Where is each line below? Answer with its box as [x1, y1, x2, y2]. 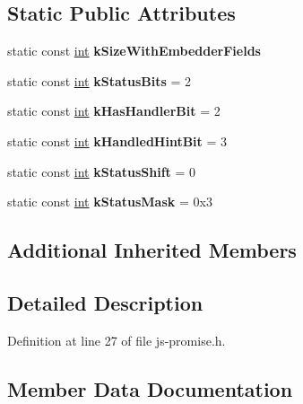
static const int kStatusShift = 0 [7, 162, 196, 180]
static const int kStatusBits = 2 [7, 71, 192, 90]
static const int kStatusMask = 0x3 [7, 192, 212, 211]
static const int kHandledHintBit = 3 [7, 131, 228, 150]
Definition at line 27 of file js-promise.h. [7, 330, 226, 349]
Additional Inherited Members [7, 236, 297, 264]
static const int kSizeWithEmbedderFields [7, 41, 261, 60]
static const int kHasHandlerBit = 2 [7, 101, 221, 120]
